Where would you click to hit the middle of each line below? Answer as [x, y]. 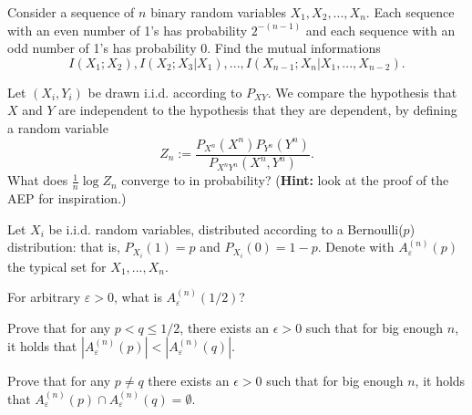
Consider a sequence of [71, 12]
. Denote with [356, 247]
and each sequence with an [380, 30]
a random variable [58, 127]
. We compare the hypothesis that [362, 92]
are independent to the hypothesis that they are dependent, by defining [258, 110]
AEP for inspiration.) [67, 198]
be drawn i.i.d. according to [165, 92]
